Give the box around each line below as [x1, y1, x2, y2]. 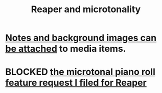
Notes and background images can [5, 32, 157, 44]
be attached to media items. [5, 43, 126, 54]
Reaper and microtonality [31, 4, 141, 15]
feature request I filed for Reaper [5, 77, 147, 88]
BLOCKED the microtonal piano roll [5, 66, 156, 78]
